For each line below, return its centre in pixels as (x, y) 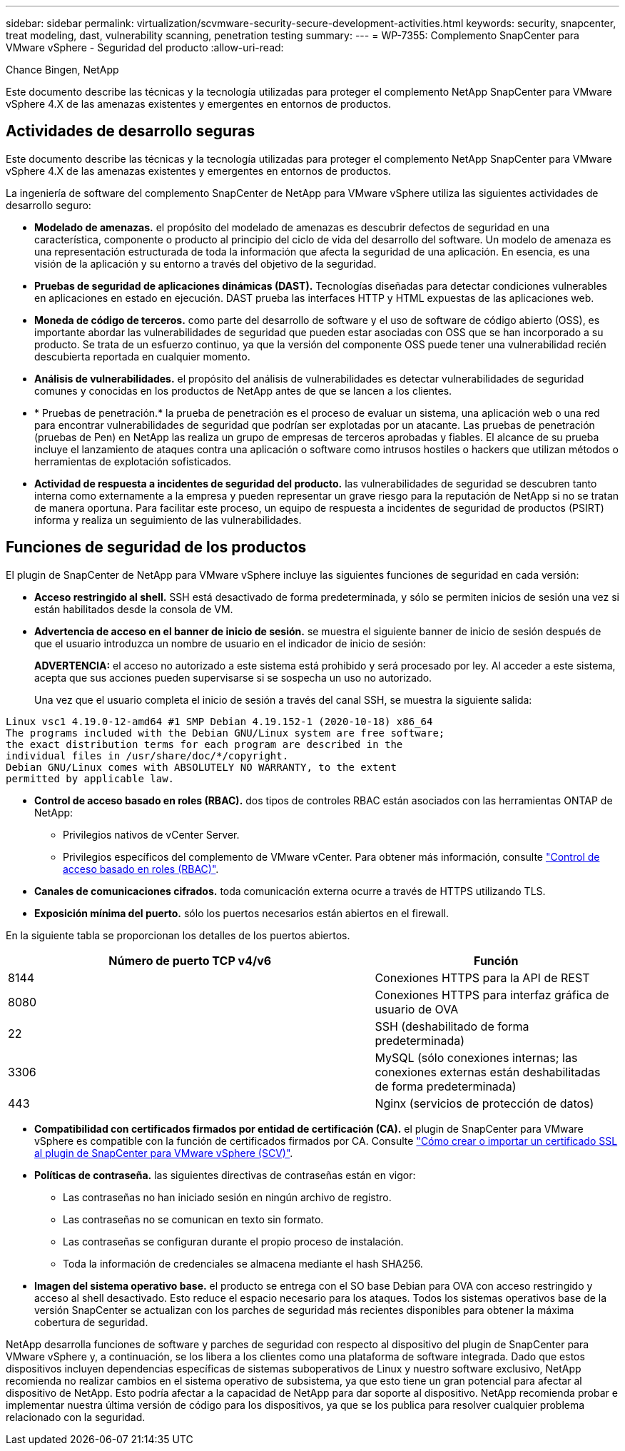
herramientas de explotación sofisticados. (133, 461)
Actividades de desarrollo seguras (131, 131)
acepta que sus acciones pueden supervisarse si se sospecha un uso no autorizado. (233, 677)
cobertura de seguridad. (91, 1322)
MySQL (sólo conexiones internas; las (476, 1057)
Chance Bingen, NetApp (62, 70)
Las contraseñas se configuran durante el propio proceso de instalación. (233, 1241)
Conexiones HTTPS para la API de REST (482, 977)
